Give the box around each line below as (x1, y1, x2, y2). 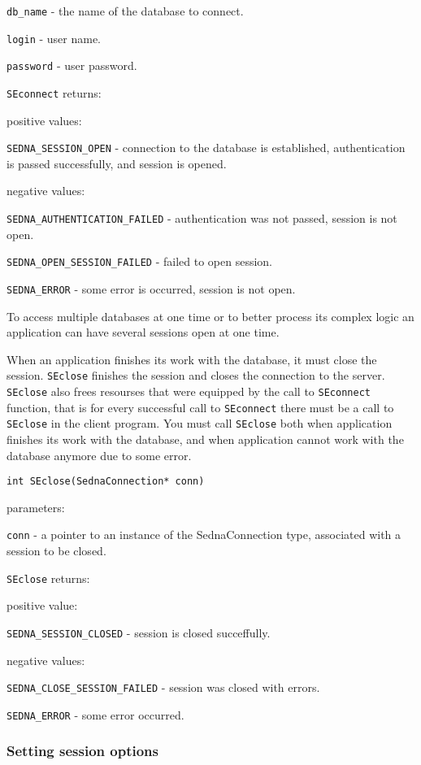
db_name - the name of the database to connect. (7, 2, 244, 19)
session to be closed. (7, 542, 106, 559)
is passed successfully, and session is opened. (7, 154, 227, 172)
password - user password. (7, 57, 137, 74)
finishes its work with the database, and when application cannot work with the (7, 431, 404, 448)
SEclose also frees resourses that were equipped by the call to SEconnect (7, 383, 371, 400)
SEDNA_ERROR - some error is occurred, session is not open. (7, 280, 296, 297)
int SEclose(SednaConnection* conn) (7, 476, 205, 488)
